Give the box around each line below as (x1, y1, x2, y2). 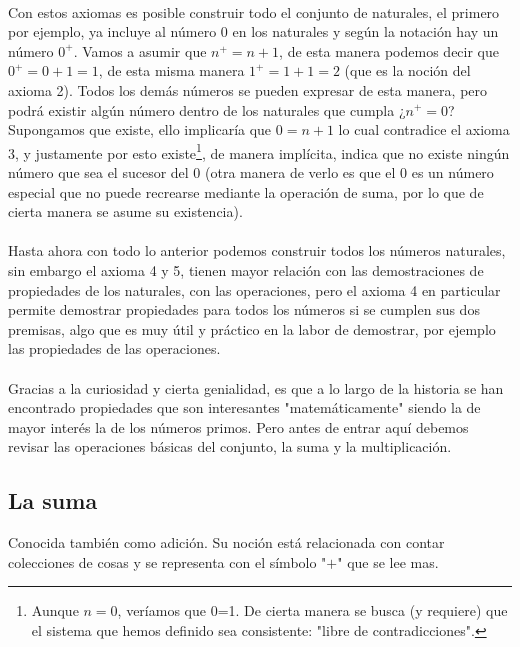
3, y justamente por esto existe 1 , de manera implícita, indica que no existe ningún (8, 139, 510, 163)
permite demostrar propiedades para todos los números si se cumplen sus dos (8, 299, 480, 320)
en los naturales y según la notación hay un (232, 21, 499, 42)
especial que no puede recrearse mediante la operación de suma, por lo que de (8, 181, 484, 202)
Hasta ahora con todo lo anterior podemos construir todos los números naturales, (8, 240, 506, 261)
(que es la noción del (344, 60, 471, 81)
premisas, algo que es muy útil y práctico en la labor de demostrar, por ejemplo (8, 318, 496, 339)
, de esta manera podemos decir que (279, 40, 500, 61)
